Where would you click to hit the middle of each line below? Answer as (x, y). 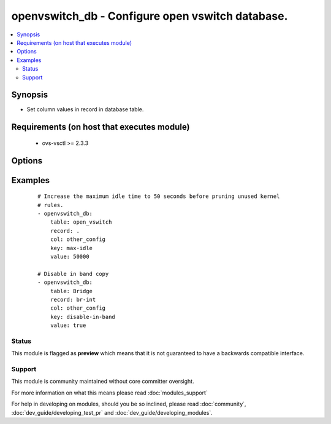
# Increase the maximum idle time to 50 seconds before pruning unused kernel (159, 196)
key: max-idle (71, 248)
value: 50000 (70, 256)
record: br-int (73, 299)
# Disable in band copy (73, 274)
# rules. (51, 205)
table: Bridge (71, 291)
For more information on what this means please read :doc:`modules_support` (109, 393)
